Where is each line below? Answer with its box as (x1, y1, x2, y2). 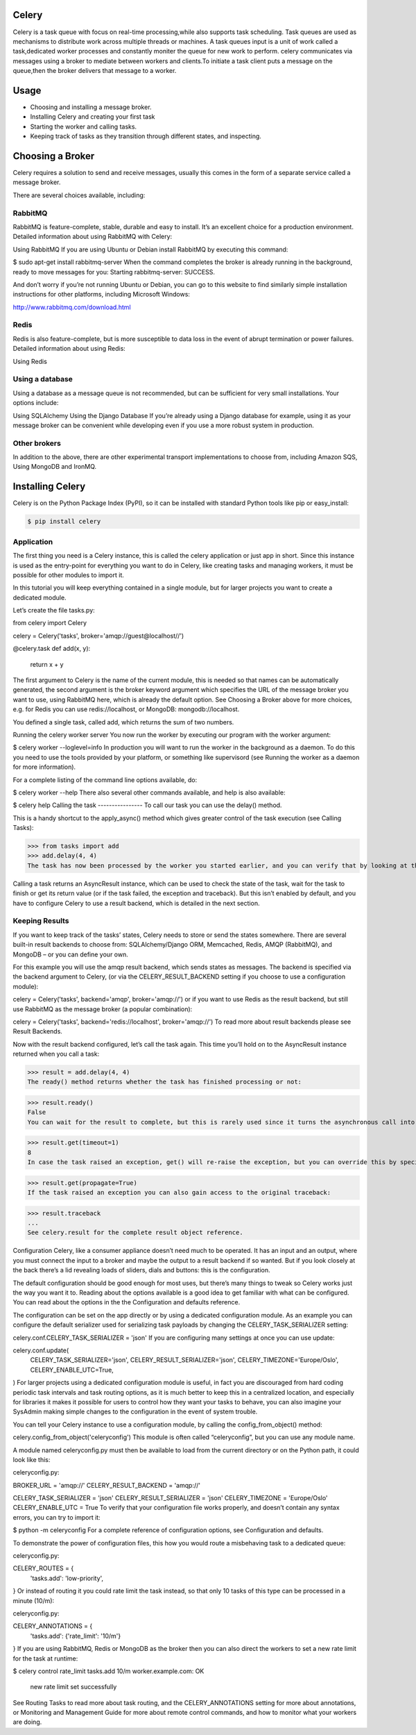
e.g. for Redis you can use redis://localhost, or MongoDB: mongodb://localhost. (12, 705, 240, 713)
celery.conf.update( (12, 1346, 69, 1354)
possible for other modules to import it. (12, 570, 124, 579)
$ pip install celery (27, 517, 101, 526)
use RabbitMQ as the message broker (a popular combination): (12, 1004, 193, 1013)
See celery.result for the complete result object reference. (27, 1229, 243, 1236)
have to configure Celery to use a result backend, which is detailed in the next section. (12, 899, 260, 907)
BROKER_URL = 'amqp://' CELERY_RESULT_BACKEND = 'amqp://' (12, 1481, 201, 1489)
